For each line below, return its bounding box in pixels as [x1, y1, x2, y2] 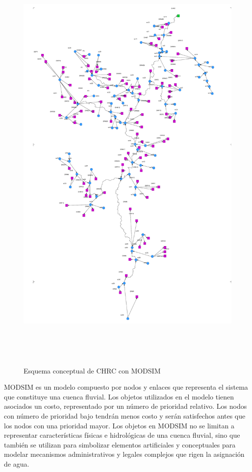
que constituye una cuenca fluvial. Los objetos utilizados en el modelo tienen [4, 391, 234, 401]
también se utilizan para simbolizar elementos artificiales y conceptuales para [4, 439, 236, 449]
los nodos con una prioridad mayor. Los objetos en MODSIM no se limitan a [4, 420, 234, 430]
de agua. [4, 458, 29, 469]
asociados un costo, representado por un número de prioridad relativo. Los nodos [4, 401, 247, 411]
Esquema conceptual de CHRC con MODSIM [24, 365, 161, 375]
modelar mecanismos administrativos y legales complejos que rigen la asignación [4, 449, 245, 459]
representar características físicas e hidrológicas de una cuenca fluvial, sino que [4, 430, 240, 440]
